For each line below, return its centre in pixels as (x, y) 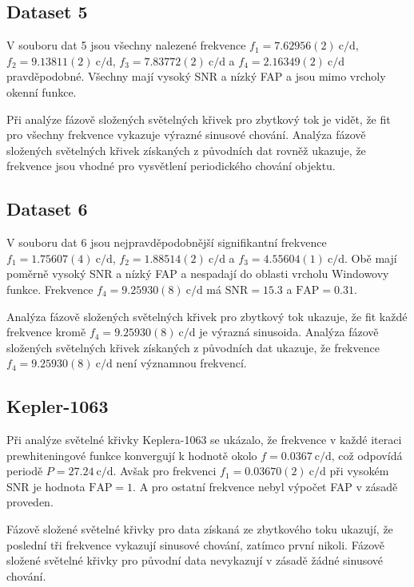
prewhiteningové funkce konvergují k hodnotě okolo (132, 455)
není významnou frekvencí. (181, 363)
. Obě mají (370, 258)
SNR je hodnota (46, 486)
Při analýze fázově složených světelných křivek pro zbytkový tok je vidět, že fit (199, 119)
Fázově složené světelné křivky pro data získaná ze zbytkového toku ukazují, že (200, 529)
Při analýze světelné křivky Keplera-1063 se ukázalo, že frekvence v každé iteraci (204, 440)
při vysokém (359, 471)
